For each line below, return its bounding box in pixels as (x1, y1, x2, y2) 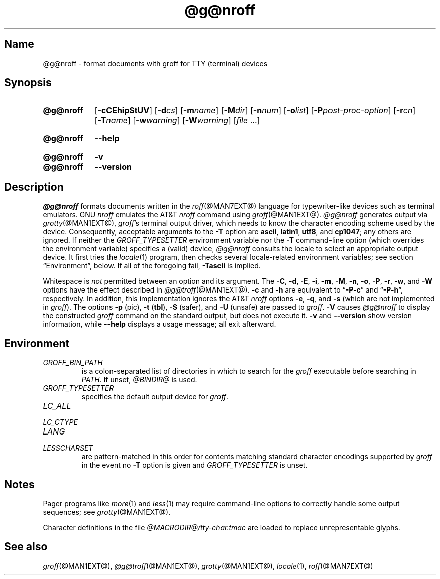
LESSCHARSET (43, 444, 93, 453)
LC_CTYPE (43, 418, 78, 427)
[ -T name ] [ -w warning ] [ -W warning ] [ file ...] (94, 115, 260, 126)
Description (4, 180, 64, 193)
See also (4, 540, 48, 553)
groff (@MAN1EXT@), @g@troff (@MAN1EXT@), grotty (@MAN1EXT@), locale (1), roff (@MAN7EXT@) (43, 561, 373, 570)
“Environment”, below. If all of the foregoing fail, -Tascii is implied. (43, 261, 261, 270)
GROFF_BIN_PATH (43, 358, 103, 367)
